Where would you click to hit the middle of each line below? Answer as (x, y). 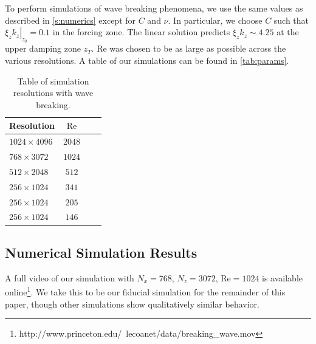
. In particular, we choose (215, 20)
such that (291, 20)
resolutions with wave (53, 93)
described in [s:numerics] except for (70, 20)
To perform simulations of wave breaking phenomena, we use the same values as (154, 8)
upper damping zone (43, 48)
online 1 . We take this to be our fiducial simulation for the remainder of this (145, 291)
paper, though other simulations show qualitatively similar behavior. (132, 304)
